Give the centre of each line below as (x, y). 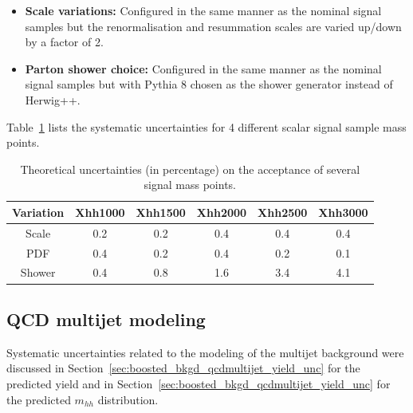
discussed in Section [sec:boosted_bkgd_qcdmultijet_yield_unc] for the (183, 368)
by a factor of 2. (64, 42)
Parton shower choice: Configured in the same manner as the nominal (203, 68)
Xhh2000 (222, 212)
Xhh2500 (283, 212)
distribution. (128, 399)
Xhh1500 (161, 212)
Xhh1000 (100, 212)
